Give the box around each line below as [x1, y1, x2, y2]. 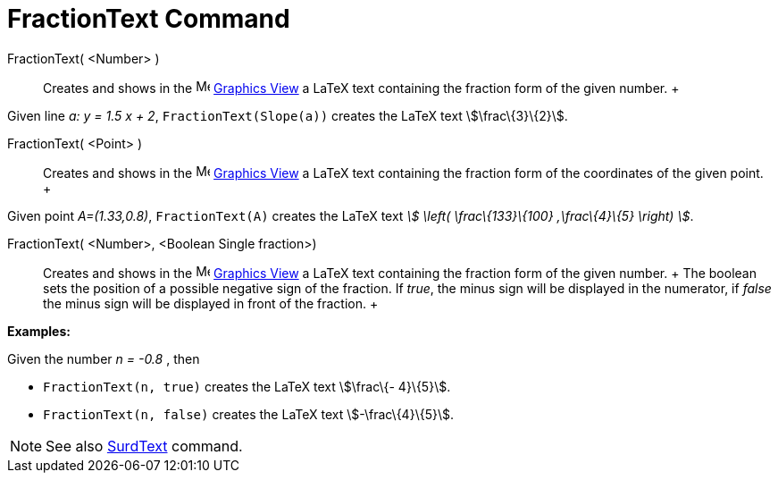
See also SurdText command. [46, 436, 243, 455]
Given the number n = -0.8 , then [7, 350, 200, 366]
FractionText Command [7, 4, 290, 34]
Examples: [7, 323, 71, 339]
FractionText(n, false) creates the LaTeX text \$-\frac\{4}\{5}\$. [43, 406, 454, 422]
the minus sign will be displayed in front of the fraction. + [43, 295, 379, 311]
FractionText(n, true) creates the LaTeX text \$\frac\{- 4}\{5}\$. [43, 378, 451, 394]
